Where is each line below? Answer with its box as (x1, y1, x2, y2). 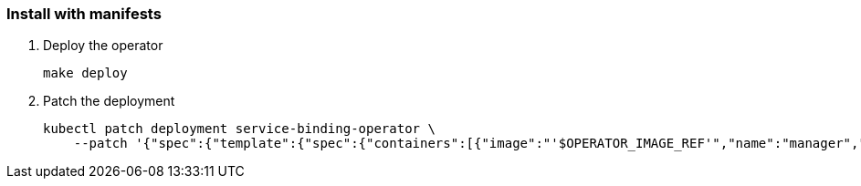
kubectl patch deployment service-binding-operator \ (43, 121, 436, 137)
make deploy (43, 66, 128, 81)
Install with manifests (6, 5, 162, 23)
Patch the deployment (43, 93, 175, 109)
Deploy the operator (43, 37, 163, 54)
